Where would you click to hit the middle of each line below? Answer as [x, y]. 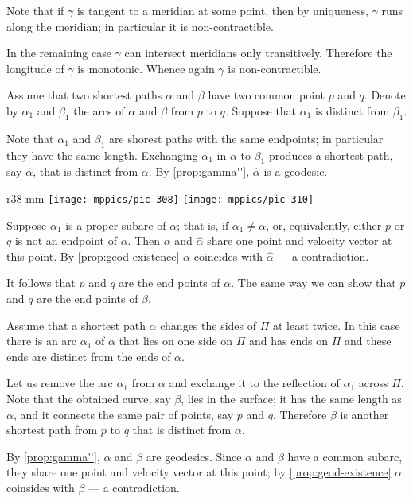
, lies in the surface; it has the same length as [291, 398]
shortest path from [52, 430]
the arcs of [99, 110]
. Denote [385, 95]
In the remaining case [59, 53]
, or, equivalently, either [324, 225]
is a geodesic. [296, 171]
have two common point [266, 95]
